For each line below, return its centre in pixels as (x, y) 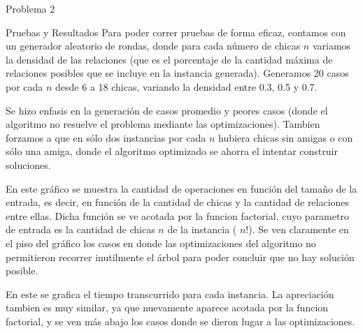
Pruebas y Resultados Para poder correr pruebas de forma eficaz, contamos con (176, 32)
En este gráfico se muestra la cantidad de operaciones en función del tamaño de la (181, 188)
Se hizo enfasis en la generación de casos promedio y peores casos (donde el (167, 110)
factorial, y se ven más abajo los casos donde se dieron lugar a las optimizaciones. (180, 321)
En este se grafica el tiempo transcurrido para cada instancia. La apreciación (170, 294)
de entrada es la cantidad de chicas (80, 229)
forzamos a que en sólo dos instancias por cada (106, 137)
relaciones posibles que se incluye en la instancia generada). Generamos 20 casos (177, 73)
